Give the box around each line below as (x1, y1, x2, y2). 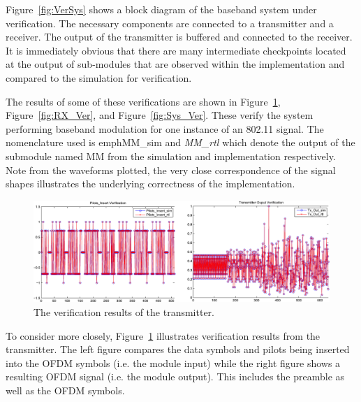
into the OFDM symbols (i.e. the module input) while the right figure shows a (6, 355, 341, 370)
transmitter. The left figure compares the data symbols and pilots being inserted (6, 342, 350, 357)
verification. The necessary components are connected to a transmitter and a (6, 15, 334, 30)
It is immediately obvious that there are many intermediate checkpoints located (6, 43, 346, 57)
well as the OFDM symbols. (6, 383, 125, 398)
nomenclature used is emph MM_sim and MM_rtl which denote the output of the (6, 135, 355, 150)
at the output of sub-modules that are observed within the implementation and (6, 57, 345, 71)
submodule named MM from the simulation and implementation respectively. (6, 148, 336, 163)
